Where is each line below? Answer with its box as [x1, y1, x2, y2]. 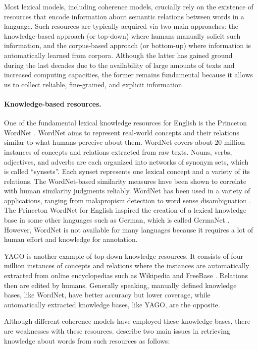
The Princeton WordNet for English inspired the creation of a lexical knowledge [4, 205, 247, 215]
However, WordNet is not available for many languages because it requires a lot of [4, 224, 253, 234]
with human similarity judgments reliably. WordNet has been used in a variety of [4, 185, 251, 196]
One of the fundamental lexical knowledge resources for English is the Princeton [4, 117, 247, 128]
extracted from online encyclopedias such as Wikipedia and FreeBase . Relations [4, 270, 248, 281]
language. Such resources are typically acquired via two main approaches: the [4, 21, 238, 31]
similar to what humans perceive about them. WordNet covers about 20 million [4, 137, 245, 147]
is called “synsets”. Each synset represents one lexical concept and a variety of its [4, 166, 250, 176]
